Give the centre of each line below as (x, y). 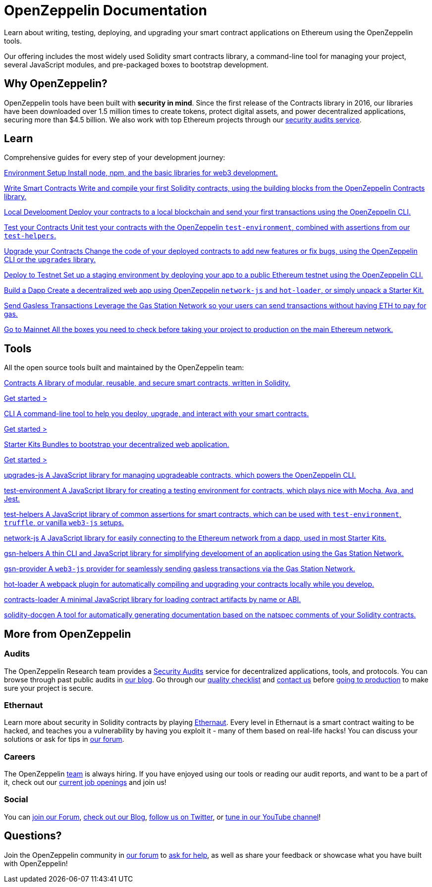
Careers (20, 756)
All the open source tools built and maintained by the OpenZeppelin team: (124, 368)
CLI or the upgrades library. (50, 260)
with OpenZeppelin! (36, 863)
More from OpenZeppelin (68, 634)
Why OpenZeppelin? (56, 84)
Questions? (33, 836)
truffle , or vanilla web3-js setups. (64, 523)
